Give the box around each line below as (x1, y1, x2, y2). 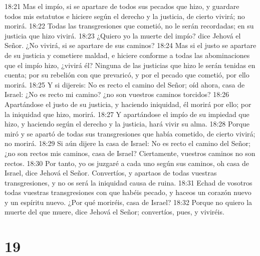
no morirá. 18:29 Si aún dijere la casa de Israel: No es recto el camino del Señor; (5, 138, 250, 148)
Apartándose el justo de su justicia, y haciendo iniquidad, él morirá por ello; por (5, 98, 251, 109)
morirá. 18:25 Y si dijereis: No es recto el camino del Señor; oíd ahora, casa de (5, 79, 245, 89)
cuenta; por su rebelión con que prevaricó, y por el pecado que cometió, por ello (5, 69, 249, 80)
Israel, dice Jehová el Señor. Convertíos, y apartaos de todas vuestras (5, 167, 217, 178)
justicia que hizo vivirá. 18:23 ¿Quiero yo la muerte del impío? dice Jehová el (5, 30, 241, 40)
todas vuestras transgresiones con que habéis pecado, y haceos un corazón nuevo (5, 187, 251, 197)
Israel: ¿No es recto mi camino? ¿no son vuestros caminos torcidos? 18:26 (5, 89, 229, 99)
